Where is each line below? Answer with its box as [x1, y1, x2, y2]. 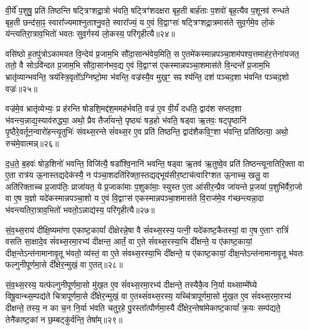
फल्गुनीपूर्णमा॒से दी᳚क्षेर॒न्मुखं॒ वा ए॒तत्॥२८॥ [5, 258, 123, 271]
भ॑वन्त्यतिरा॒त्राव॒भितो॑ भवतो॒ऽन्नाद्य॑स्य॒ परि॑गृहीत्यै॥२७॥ [5, 203, 155, 215]
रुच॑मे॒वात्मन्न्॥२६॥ [5, 137, 59, 149]
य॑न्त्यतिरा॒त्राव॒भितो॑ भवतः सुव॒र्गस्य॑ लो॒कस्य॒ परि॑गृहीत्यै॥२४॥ [5, 27, 175, 40]
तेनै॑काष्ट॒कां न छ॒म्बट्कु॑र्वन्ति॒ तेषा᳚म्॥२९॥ [5, 313, 123, 325]
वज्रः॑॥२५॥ [5, 82, 37, 94]
